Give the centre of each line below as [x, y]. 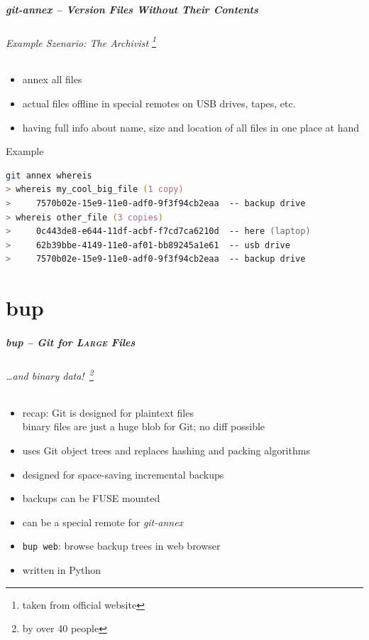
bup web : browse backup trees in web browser [121, 546]
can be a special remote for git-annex [103, 522]
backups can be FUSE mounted [91, 498]
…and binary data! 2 [50, 374]
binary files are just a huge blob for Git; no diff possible [144, 426]
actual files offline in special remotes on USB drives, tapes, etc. [159, 103]
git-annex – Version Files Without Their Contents [132, 9]
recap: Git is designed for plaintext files [108, 412]
